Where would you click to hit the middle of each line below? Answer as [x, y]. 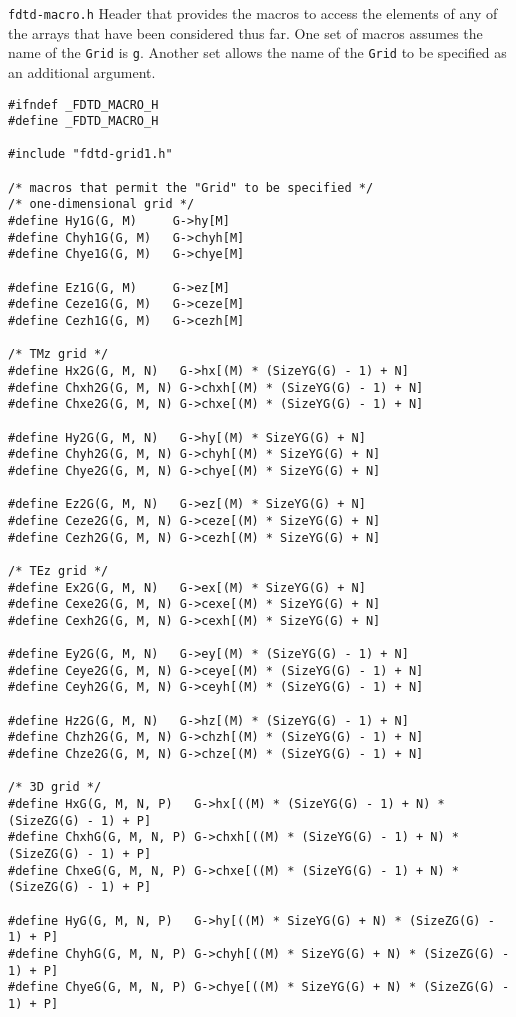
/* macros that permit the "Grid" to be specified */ [191, 187]
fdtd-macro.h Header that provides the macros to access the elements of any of [253, 13]
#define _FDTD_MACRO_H [83, 121]
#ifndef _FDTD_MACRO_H [83, 104]
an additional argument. [82, 71]
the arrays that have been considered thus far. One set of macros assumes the [245, 32]
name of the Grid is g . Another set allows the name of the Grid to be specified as [257, 52]
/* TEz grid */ [58, 570]
